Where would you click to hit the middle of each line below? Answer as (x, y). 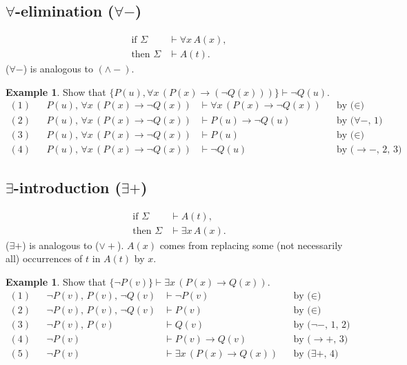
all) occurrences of (44, 258)
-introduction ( (67, 187)
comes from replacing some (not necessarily (251, 245)
